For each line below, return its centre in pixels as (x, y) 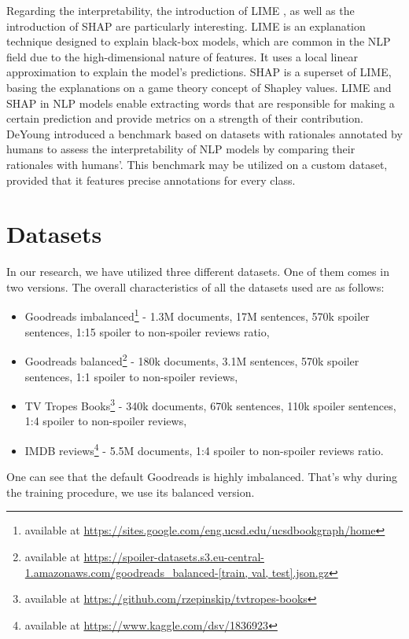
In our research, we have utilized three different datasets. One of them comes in (198, 272)
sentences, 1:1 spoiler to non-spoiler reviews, (131, 376)
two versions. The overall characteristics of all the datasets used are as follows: (195, 286)
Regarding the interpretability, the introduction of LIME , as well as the (181, 10)
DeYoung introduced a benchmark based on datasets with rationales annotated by (204, 133)
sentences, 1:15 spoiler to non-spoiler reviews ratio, (147, 331)
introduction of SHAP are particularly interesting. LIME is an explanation (186, 26)
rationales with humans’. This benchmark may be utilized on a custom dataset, (197, 164)
